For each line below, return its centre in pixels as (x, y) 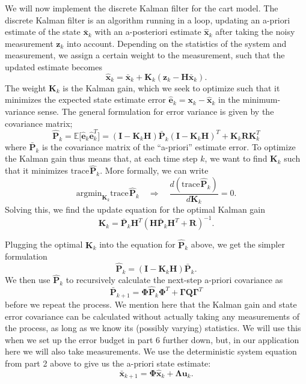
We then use (28, 280)
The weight (26, 87)
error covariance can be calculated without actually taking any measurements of (152, 316)
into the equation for (137, 244)
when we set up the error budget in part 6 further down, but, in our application (152, 339)
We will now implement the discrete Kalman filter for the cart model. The (142, 8)
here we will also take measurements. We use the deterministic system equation (151, 351)
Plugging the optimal (44, 244)
